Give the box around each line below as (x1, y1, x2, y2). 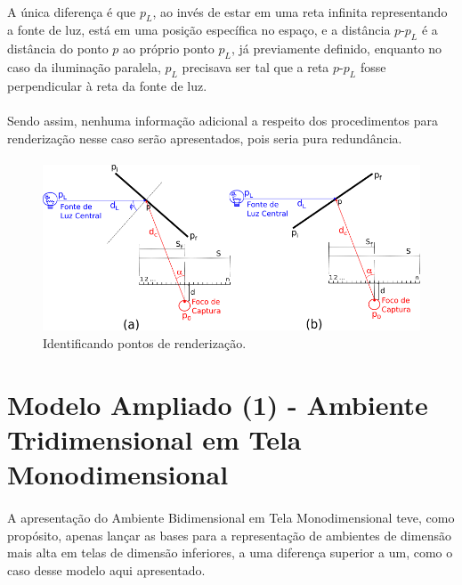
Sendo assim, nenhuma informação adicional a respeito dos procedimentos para (7, 110, 438, 129)
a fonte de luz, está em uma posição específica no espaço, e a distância (7, 20, 391, 39)
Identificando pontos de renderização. (43, 334, 247, 353)
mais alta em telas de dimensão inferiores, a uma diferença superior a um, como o (7, 543, 453, 562)
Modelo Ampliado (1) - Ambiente (7, 386, 428, 422)
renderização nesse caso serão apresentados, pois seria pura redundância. (7, 128, 402, 147)
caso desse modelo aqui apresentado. (7, 560, 206, 579)
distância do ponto (7, 39, 109, 58)
